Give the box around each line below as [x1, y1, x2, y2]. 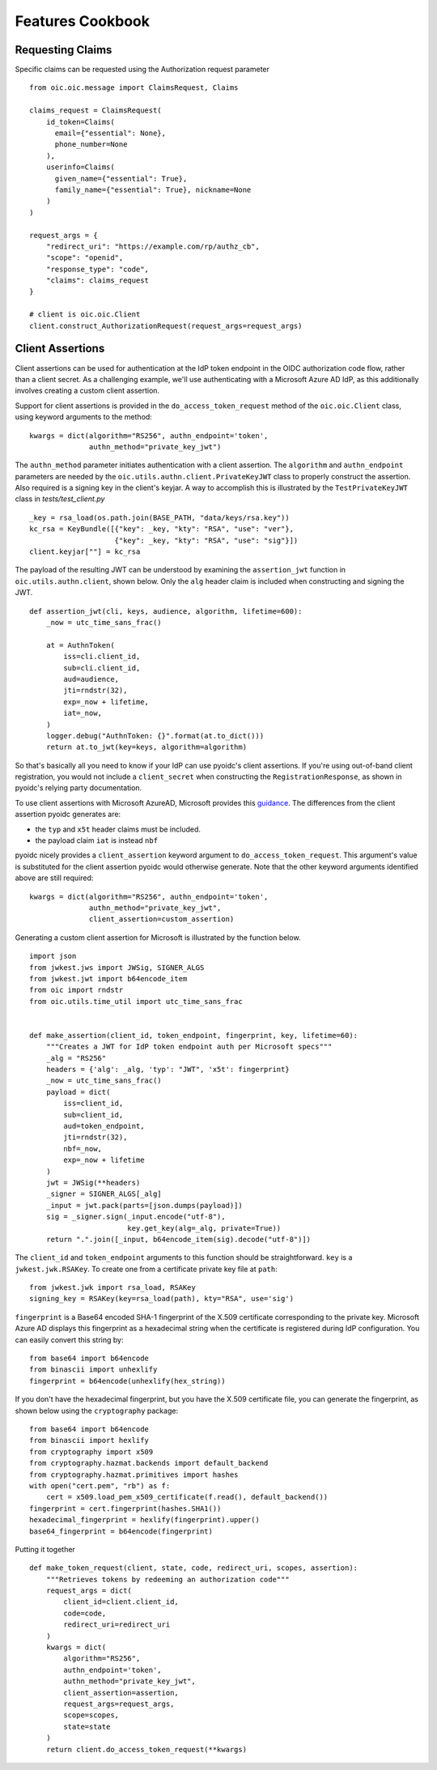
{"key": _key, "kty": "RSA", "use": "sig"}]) [114, 535, 299, 545]
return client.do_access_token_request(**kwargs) [45, 1745, 247, 1754]
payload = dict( [45, 1087, 111, 1096]
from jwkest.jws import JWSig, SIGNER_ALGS [29, 963, 205, 972]
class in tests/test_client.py [15, 494, 105, 504]
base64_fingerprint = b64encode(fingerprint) [29, 1526, 214, 1536]
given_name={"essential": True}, [54, 174, 188, 183]
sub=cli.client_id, [63, 663, 141, 672]
